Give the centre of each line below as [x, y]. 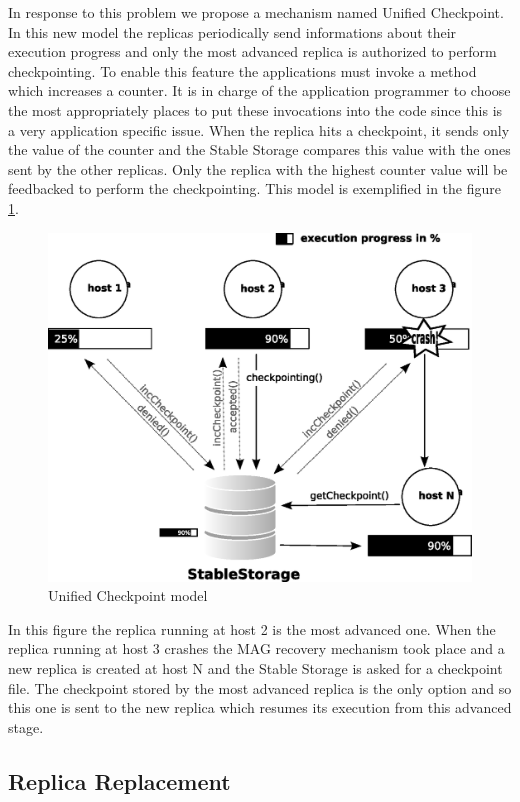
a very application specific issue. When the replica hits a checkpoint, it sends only [259, 129]
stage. [26, 726]
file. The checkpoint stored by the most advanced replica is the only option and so [260, 687]
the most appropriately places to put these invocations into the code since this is [255, 109]
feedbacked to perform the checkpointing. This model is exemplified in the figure [254, 188]
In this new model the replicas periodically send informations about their [232, 31]
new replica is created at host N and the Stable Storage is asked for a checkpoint [255, 667]
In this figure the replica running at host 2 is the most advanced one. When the [252, 628]
